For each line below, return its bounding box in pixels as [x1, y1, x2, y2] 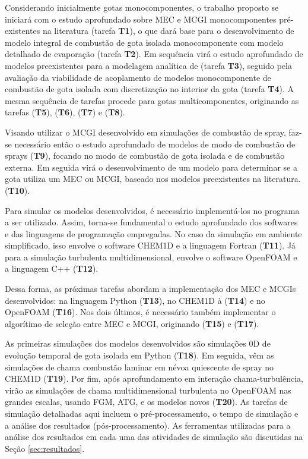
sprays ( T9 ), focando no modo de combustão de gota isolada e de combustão [5, 149, 285, 162]
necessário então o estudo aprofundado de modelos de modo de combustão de [14, 137, 296, 150]
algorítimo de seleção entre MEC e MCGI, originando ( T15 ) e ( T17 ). [5, 317, 259, 329]
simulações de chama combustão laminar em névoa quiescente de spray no [5, 360, 274, 373]
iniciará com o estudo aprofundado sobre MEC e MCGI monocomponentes [5, 12, 277, 25]
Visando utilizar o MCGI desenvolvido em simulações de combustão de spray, [5, 125, 286, 138]
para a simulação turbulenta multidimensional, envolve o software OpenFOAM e [5, 250, 297, 263]
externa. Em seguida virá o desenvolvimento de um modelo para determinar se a [5, 161, 297, 173]
